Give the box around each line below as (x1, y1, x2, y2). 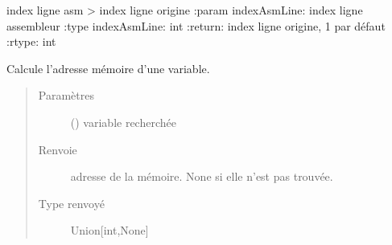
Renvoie (38, 141, 77, 157)
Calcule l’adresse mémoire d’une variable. (6, 59, 210, 76)
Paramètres (38, 87, 94, 104)
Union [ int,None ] (70, 222, 149, 239)
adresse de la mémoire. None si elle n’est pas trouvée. (70, 168, 333, 185)
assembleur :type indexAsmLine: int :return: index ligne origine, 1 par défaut (6, 17, 386, 34)
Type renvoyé (38, 194, 105, 211)
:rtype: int (6, 33, 56, 50)
